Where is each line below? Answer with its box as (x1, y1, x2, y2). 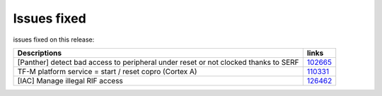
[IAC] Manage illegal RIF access (17, 76, 124, 85)
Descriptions (17, 48, 62, 58)
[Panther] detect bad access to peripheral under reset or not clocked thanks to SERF (17, 57, 300, 67)
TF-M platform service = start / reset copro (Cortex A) (17, 66, 197, 76)
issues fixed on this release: (13, 35, 95, 44)
